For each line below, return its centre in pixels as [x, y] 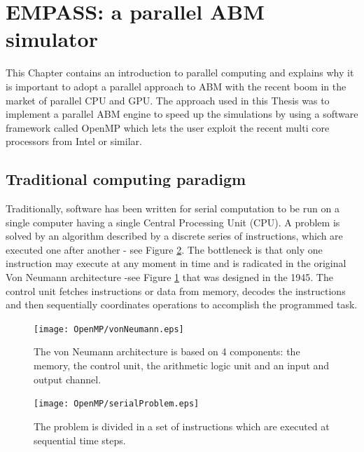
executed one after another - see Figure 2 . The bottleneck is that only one [164, 249]
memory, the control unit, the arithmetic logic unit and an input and [182, 365]
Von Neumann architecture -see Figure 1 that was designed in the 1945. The [169, 277]
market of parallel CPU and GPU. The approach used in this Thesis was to [168, 100]
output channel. [68, 379]
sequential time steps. [80, 440]
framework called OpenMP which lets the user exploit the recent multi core [168, 127]
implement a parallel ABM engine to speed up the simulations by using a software [182, 114]
